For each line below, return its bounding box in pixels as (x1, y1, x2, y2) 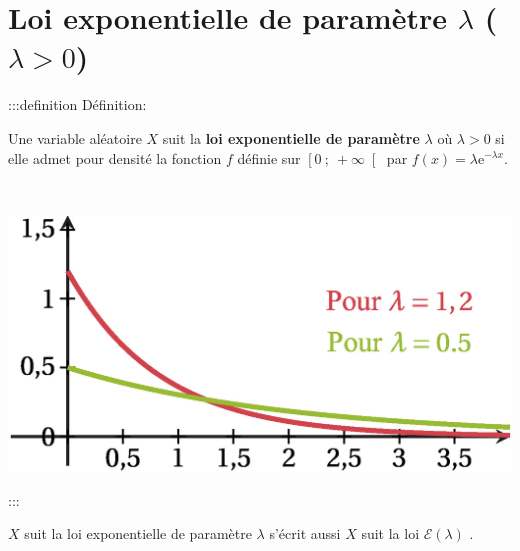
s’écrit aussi (269, 523, 341, 544)
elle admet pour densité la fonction (8, 147, 222, 168)
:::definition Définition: (8, 94, 147, 115)
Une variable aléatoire (8, 127, 142, 148)
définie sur (237, 147, 301, 168)
